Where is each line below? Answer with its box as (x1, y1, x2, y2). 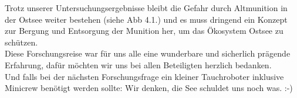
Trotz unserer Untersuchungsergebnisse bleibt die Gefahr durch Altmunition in (5, 2, 288, 13)
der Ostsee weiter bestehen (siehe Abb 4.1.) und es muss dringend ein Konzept (5, 13, 288, 25)
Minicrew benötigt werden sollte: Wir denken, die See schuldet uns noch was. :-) (5, 82, 293, 94)
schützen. (5, 36, 38, 48)
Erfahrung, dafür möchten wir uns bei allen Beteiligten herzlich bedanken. (5, 58, 272, 71)
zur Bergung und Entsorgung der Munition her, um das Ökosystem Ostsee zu (5, 24, 283, 37)
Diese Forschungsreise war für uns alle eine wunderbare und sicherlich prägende (5, 47, 291, 60)
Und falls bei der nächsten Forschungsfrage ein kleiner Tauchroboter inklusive (5, 70, 284, 82)
